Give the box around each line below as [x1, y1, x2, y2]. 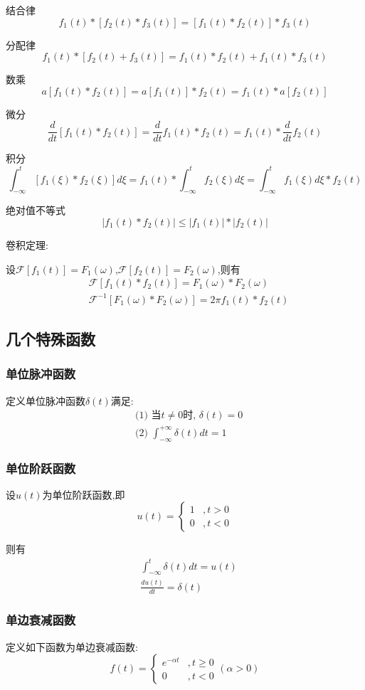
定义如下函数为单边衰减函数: [6, 639, 138, 654]
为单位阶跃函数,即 [42, 487, 125, 501]
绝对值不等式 [6, 203, 65, 218]
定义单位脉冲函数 [6, 393, 85, 408]
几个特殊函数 [6, 328, 95, 350]
